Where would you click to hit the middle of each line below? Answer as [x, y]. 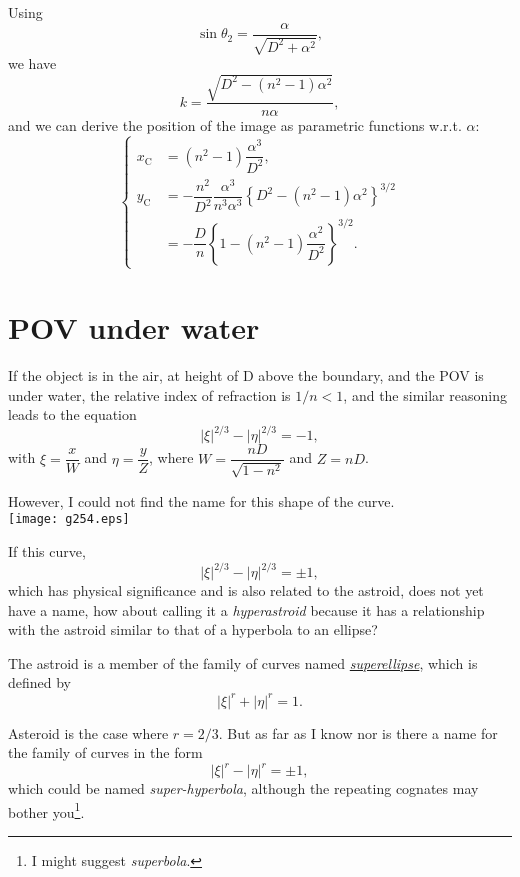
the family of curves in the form [105, 752]
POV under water [134, 327]
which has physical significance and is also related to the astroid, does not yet [246, 590]
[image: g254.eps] [69, 519]
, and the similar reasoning [425, 394]
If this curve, [47, 550]
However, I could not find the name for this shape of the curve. [201, 500]
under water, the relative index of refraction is [149, 394]
